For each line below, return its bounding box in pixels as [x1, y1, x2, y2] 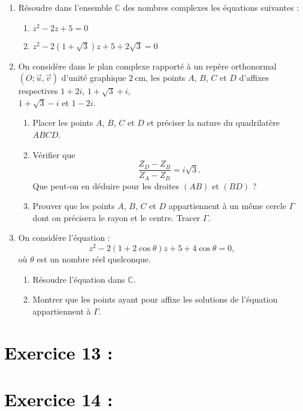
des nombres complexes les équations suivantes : [123, 1, 299, 13]
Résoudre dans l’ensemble [18, 1, 113, 13]
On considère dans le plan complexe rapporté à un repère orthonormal [18, 59, 277, 72]
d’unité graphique [61, 71, 126, 84]
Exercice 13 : [4, 340, 113, 364]
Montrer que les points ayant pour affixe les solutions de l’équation [32, 293, 278, 306]
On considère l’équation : [18, 231, 110, 244]
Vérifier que [32, 148, 75, 161]
